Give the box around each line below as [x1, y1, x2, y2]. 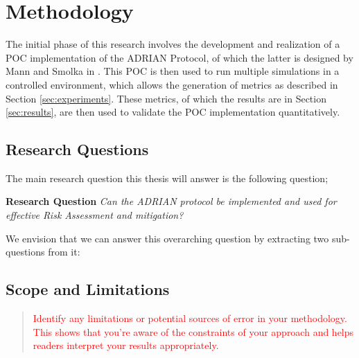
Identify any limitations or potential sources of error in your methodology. [33, 311, 347, 325]
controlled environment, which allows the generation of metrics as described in [6, 77, 338, 91]
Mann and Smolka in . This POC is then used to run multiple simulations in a [6, 64, 340, 78]
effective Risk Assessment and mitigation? [6, 208, 184, 222]
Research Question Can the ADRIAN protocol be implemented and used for [6, 194, 337, 208]
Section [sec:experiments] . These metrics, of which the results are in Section [6, 91, 326, 105]
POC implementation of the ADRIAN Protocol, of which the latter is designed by [6, 50, 353, 64]
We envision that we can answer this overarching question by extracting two [6, 231, 329, 245]
